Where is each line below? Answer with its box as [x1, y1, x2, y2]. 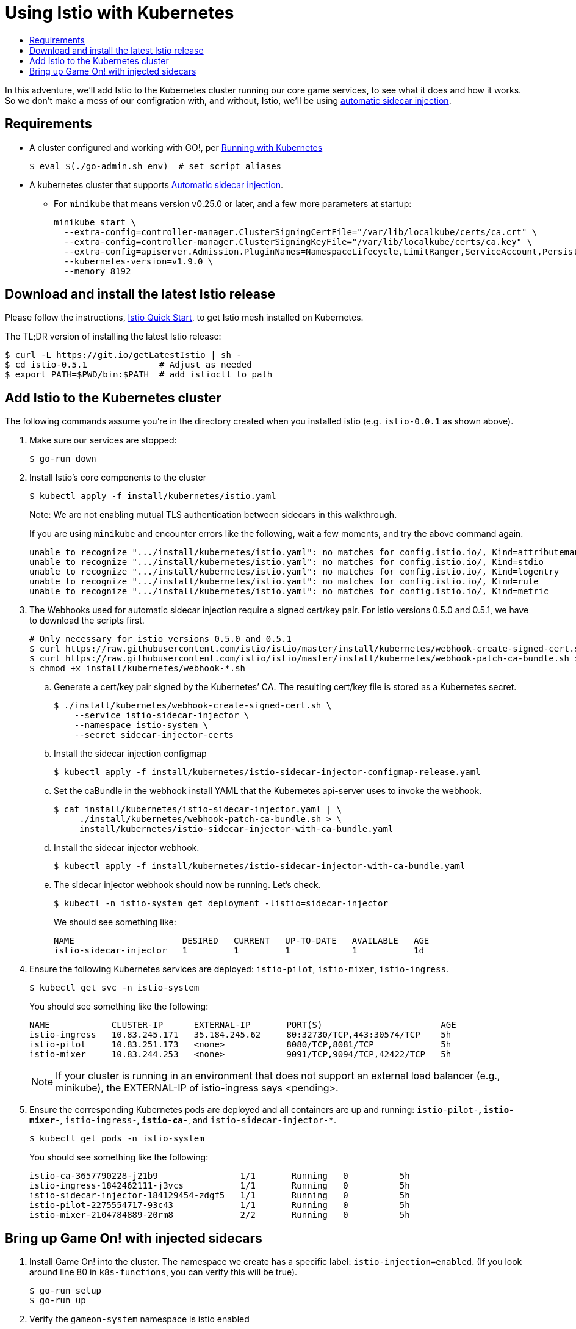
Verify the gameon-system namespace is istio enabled [29, 1314, 250, 1325]
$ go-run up [29, 1295, 86, 1306]
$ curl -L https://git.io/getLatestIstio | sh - [5, 350, 242, 360]
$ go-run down [29, 454, 96, 464]
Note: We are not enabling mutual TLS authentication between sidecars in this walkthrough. [29, 509, 397, 520]
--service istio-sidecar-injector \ [74, 710, 250, 721]
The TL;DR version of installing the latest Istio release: [5, 331, 221, 342]
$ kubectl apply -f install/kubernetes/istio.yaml [29, 491, 276, 501]
